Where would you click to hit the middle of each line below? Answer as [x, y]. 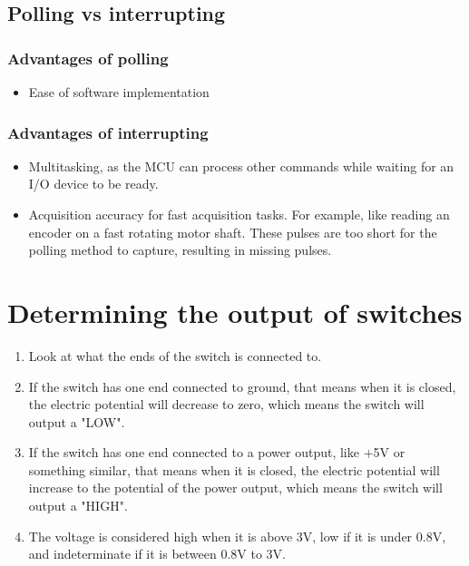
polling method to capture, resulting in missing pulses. [180, 250]
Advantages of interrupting [108, 132]
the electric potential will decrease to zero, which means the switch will [226, 404]
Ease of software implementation [119, 92]
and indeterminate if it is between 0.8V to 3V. [157, 554]
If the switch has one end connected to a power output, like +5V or [217, 452]
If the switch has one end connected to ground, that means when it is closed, [242, 386]
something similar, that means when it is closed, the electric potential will [234, 469]
